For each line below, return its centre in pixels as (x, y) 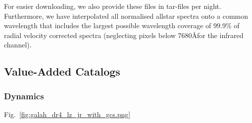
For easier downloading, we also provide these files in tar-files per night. (113, 6)
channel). (18, 45)
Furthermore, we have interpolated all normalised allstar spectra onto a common (126, 16)
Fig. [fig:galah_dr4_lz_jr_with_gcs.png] (67, 114)
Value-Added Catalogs (62, 71)
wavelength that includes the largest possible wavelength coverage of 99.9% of (122, 25)
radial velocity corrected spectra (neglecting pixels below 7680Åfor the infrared (124, 35)
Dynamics (24, 96)
